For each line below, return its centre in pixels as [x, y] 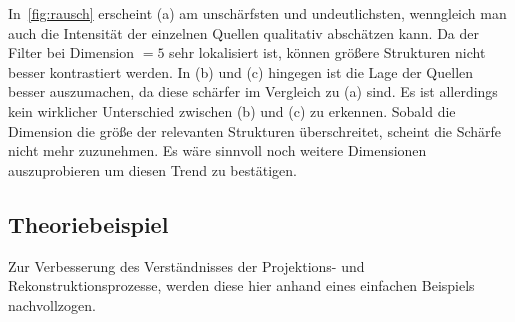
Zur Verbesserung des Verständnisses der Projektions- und [186, 265]
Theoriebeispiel [88, 223]
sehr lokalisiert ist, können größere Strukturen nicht [327, 52]
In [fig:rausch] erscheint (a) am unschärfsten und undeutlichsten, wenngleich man [257, 13]
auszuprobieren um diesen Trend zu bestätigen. [152, 169]
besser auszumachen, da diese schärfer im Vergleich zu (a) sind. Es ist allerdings [253, 91]
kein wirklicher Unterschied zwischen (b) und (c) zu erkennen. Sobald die [232, 110]
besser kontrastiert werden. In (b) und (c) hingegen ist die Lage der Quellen [241, 71]
